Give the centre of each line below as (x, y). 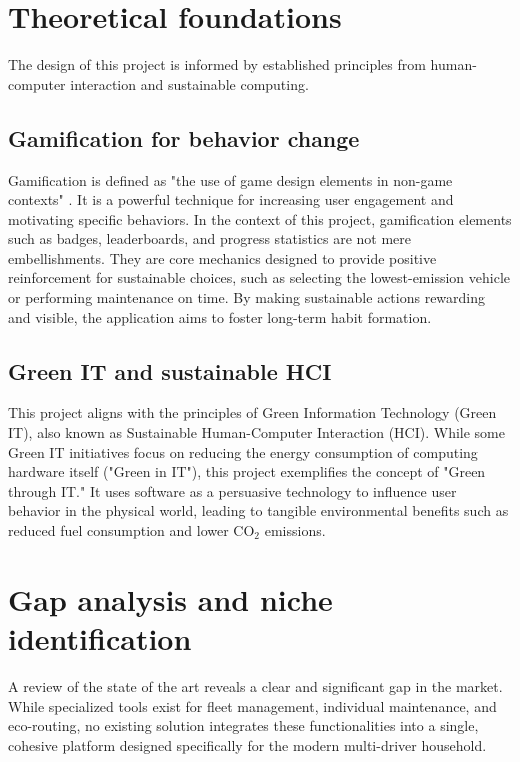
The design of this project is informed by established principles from (217, 64)
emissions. (295, 530)
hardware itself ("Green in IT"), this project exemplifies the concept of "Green (247, 471)
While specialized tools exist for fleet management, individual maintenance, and (252, 705)
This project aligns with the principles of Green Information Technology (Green (252, 412)
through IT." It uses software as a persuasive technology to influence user (232, 490)
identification (100, 638)
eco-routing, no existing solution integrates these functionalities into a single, (243, 725)
